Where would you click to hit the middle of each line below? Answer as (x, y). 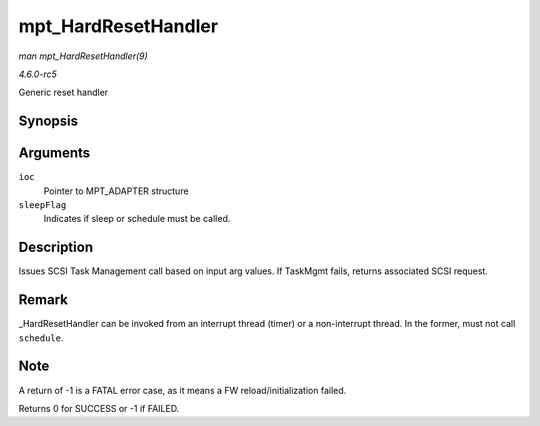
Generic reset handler (63, 92)
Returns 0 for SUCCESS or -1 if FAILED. (99, 408)
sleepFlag (42, 205)
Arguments (54, 153)
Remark (43, 300)
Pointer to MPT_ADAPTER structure (116, 191)
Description (56, 247)
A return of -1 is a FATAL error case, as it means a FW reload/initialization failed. (182, 390)
